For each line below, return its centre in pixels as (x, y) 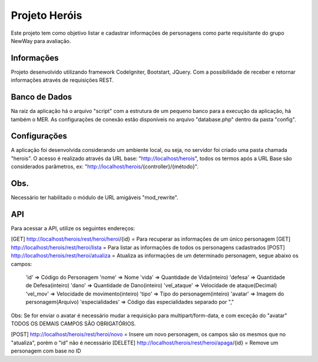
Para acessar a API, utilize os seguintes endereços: (73, 228)
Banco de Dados (42, 97)
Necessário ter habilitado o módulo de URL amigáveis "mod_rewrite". (95, 198)
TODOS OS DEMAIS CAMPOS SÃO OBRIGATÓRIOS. (73, 323)
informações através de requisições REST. (62, 80)
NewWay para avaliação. (41, 41)
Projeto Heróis (47, 15)
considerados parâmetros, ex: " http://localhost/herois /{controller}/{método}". (105, 167)
